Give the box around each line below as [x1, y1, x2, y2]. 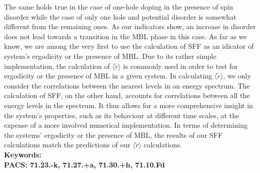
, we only [223, 70, 251, 81]
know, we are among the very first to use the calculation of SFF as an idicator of [4, 41, 254, 51]
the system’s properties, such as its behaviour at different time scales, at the [4, 110, 239, 120]
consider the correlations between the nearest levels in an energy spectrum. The [4, 80, 250, 91]
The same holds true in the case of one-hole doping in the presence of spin [4, 2, 233, 12]
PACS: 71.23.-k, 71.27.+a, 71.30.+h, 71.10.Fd [4, 159, 165, 169]
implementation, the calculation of [4, 60, 110, 71]
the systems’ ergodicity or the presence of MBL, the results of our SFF [4, 129, 223, 140]
